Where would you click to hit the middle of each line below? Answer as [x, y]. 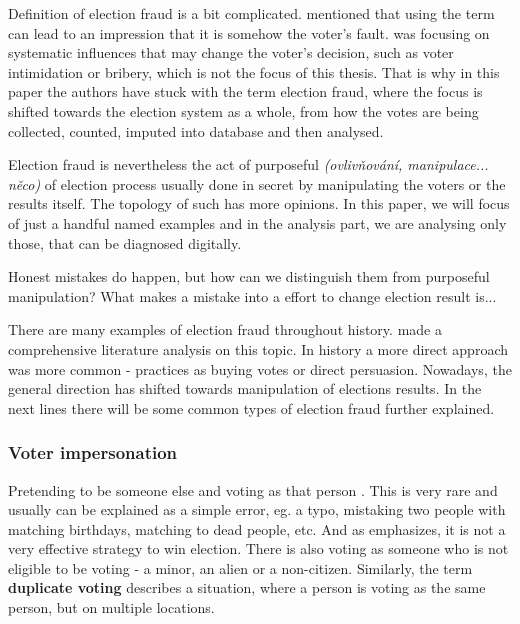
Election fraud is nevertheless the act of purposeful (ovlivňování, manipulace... [248, 164]
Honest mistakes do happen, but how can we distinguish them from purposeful [249, 276]
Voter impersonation [93, 452]
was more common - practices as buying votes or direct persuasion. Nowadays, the [260, 368]
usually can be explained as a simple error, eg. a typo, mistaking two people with [257, 509]
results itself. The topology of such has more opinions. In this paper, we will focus [259, 203]
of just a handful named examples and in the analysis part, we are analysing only [257, 222]
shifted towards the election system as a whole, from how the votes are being [243, 110]
